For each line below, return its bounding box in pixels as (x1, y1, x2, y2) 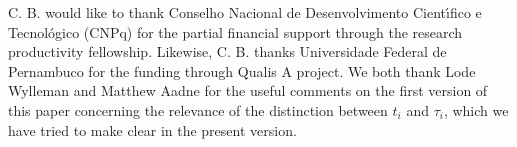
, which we (443, 99, 509, 120)
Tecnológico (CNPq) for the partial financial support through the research (8, 21, 463, 42)
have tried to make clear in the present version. (8, 119, 297, 140)
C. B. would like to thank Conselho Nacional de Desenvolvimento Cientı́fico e (8, 2, 482, 22)
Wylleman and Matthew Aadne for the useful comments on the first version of (8, 80, 488, 101)
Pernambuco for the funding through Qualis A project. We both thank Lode (8, 60, 476, 81)
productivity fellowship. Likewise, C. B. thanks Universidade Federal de (8, 41, 447, 62)
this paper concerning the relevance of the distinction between (8, 99, 388, 120)
